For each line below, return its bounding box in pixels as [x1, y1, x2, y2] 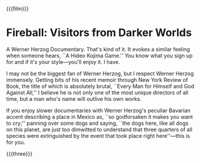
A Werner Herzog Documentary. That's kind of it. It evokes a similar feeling [6, 45, 190, 53]
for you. [6, 139, 26, 146]
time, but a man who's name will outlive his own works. [6, 95, 142, 102]
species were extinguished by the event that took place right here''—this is [6, 132, 190, 139]
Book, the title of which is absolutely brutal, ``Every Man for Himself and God [6, 82, 195, 90]
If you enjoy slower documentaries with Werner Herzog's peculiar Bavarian [6, 107, 191, 114]
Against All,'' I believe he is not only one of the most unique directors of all [6, 89, 189, 96]
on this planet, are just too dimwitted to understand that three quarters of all [6, 125, 193, 133]
